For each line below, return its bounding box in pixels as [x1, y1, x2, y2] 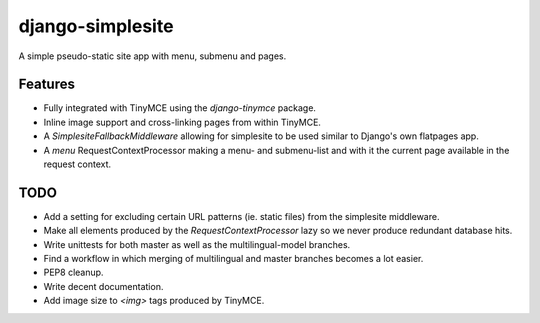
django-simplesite [18, 15, 174, 37]
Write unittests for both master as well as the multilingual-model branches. [43, 238, 351, 250]
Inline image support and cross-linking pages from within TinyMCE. [43, 116, 322, 128]
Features [18, 76, 75, 93]
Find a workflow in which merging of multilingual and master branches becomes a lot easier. [43, 253, 424, 265]
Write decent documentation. [43, 280, 164, 292]
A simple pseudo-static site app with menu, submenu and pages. [18, 50, 287, 62]
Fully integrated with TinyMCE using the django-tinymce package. [43, 102, 317, 114]
